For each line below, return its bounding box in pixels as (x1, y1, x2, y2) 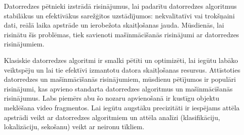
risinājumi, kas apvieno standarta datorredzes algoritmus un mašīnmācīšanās (4, 83, 233, 93)
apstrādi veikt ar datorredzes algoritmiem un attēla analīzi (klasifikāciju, (4, 112, 220, 122)
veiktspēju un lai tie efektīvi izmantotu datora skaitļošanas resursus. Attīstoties (4, 64, 241, 75)
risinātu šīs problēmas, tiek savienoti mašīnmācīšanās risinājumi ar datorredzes (4, 29, 239, 39)
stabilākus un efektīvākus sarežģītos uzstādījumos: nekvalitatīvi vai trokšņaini (4, 10, 235, 20)
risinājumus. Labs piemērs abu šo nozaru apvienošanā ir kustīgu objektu (4, 93, 220, 103)
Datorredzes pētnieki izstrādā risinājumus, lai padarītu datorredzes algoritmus (4, 1, 237, 11)
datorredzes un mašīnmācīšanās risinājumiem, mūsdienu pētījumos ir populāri (4, 74, 236, 84)
